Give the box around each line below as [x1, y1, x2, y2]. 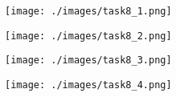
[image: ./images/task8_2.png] [5, 30, 172, 42]
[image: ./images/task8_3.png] [5, 55, 172, 67]
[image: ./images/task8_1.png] [5, 6, 172, 17]
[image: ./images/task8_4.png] [5, 79, 172, 91]
